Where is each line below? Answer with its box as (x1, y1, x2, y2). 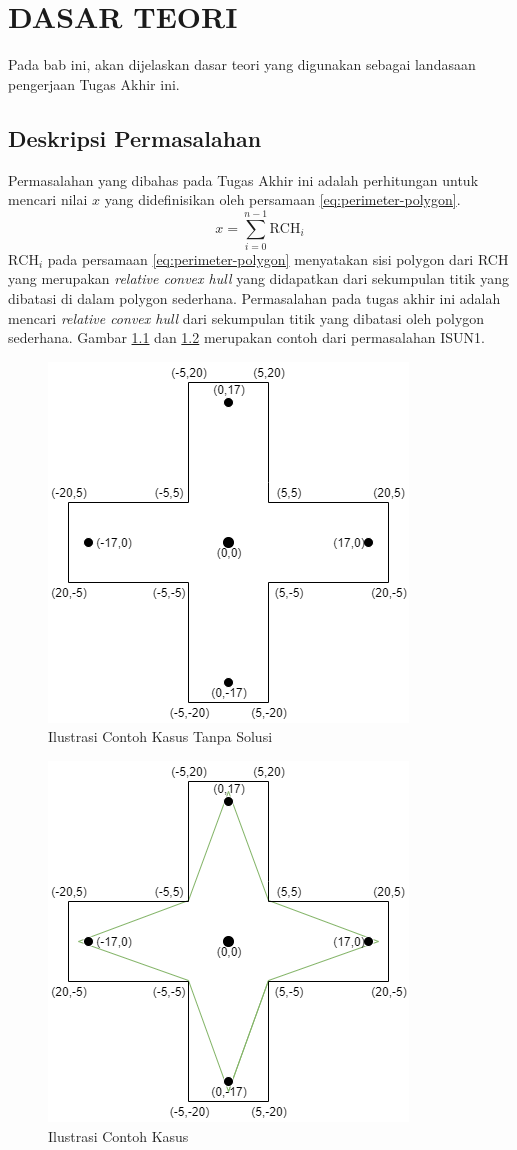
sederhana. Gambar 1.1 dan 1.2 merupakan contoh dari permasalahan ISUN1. (8, 327, 485, 348)
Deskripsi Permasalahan (8, 122, 262, 153)
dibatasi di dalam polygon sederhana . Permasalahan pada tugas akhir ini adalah (8, 288, 501, 309)
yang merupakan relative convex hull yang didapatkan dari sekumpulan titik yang (8, 268, 509, 289)
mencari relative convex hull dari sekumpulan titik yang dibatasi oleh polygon (8, 307, 485, 328)
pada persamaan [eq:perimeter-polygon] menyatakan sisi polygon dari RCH (47, 248, 509, 269)
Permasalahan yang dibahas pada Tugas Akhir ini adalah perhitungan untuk (8, 169, 479, 190)
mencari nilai (8, 189, 88, 210)
